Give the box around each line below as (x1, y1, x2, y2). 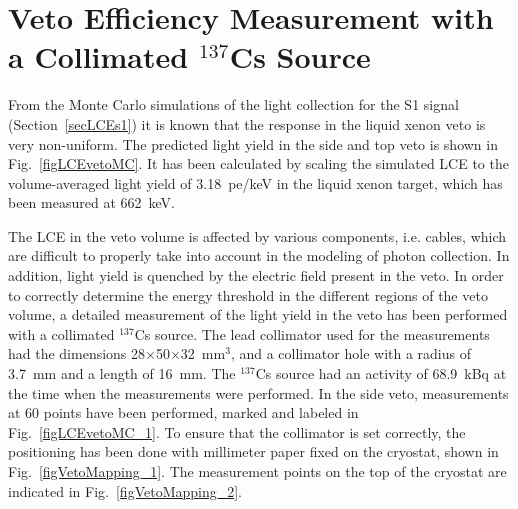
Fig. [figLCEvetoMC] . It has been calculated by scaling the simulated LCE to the (8, 153, 509, 174)
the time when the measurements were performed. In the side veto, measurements (8, 382, 509, 403)
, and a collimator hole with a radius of (230, 343, 471, 364)
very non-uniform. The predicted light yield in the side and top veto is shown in (8, 133, 498, 154)
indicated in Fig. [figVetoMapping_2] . (8, 480, 243, 501)
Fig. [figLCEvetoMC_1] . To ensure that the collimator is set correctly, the (8, 421, 466, 442)
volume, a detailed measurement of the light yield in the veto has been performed (8, 304, 508, 325)
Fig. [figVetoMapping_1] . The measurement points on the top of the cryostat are (8, 461, 507, 481)
